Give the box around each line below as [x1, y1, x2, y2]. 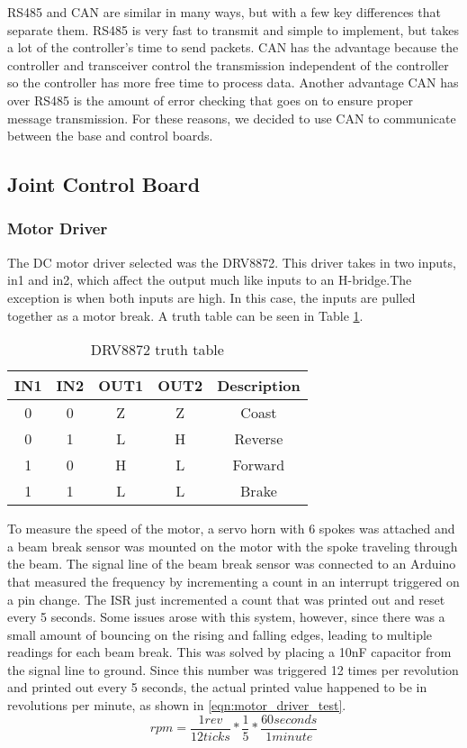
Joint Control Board [7, 170, 201, 198]
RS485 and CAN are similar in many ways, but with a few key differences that [7, 3, 441, 21]
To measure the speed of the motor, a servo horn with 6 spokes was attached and [7, 519, 455, 538]
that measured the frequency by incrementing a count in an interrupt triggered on [7, 571, 460, 590]
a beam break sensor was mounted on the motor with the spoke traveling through [7, 536, 458, 555]
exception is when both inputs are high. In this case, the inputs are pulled [7, 287, 416, 306]
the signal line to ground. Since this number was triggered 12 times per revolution [7, 660, 459, 679]
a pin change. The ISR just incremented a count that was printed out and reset [7, 589, 445, 608]
